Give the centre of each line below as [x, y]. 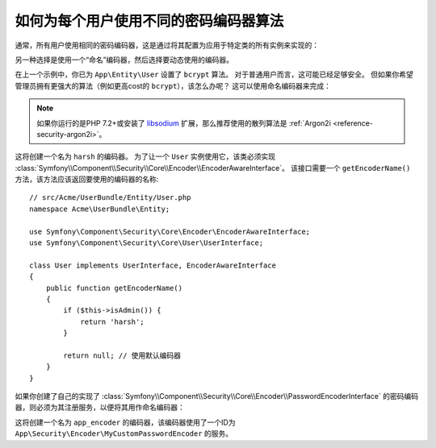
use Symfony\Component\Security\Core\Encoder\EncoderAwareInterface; [170, 231]
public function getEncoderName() [114, 288]
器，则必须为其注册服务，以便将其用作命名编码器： [100, 408]
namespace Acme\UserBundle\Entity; [100, 209]
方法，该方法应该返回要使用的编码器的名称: [87, 179]
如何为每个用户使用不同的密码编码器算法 [149, 21]
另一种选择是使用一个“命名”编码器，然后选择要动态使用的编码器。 [124, 60]
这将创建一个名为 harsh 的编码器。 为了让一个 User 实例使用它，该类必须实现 [145, 156]
